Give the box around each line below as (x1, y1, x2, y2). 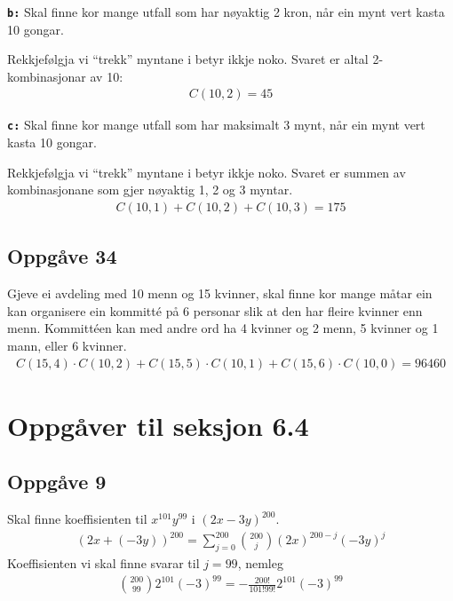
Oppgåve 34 (7, 242, 117, 270)
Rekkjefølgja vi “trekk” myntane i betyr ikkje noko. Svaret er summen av (7, 162, 406, 181)
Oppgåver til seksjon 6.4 (7, 407, 309, 443)
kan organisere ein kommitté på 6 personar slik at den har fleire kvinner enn (7, 301, 423, 320)
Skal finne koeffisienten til (7, 510, 147, 528)
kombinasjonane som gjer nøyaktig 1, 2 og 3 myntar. (7, 180, 293, 199)
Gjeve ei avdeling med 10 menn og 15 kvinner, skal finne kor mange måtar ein (7, 284, 433, 303)
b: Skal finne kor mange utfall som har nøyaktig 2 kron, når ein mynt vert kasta (7, 3, 445, 20)
